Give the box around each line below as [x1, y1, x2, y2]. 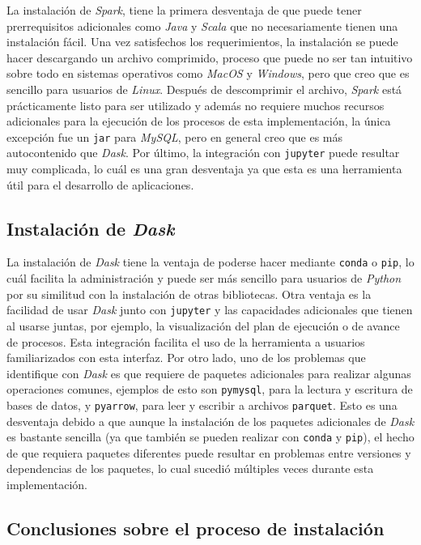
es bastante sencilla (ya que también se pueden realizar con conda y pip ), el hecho [6, 428, 415, 445]
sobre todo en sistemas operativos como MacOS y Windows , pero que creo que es [6, 65, 410, 82]
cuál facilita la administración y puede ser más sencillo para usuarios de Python [6, 270, 402, 287]
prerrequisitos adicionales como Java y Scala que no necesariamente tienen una [6, 17, 398, 34]
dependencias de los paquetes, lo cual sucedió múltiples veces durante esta [6, 460, 374, 477]
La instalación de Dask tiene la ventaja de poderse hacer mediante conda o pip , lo [6, 253, 415, 270]
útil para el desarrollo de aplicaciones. [6, 176, 194, 193]
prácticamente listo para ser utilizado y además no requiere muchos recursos [6, 96, 385, 113]
